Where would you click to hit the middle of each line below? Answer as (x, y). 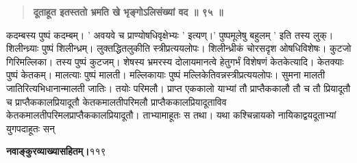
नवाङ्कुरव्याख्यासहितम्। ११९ (56, 151)
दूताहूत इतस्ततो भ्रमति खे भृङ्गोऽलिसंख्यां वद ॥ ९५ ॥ (128, 12)
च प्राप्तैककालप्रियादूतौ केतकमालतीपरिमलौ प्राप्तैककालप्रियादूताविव (116, 101)
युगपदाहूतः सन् (30, 128)
